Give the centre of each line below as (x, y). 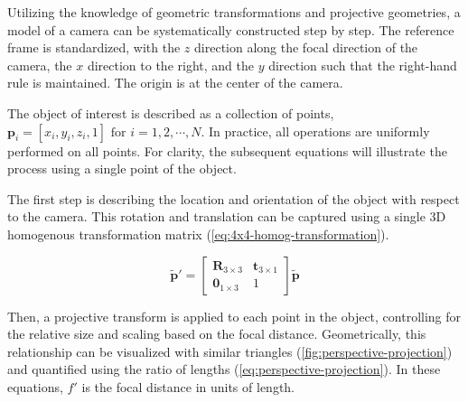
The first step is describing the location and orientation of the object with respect (234, 198)
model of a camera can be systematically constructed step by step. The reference (231, 29)
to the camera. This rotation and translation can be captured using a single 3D (227, 216)
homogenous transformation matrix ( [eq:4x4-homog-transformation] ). (198, 234)
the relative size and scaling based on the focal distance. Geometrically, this (217, 334)
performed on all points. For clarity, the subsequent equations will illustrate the (227, 150)
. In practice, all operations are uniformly (315, 131)
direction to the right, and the (170, 65)
